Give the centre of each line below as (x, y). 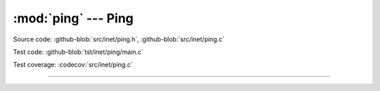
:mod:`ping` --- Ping (73, 18)
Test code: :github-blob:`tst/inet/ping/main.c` (78, 52)
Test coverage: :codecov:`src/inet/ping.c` (73, 65)
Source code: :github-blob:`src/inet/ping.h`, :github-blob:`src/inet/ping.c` (119, 39)
